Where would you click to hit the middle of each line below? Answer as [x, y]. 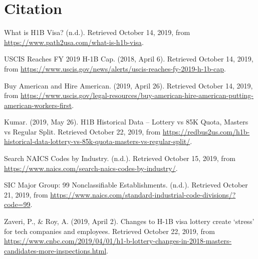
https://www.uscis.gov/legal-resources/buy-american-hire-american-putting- [137, 95]
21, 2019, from [26, 194]
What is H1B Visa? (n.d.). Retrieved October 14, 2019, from [97, 32]
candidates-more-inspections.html [55, 250]
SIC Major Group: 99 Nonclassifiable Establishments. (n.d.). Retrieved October [126, 185]
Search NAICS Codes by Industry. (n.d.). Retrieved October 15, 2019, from [120, 158]
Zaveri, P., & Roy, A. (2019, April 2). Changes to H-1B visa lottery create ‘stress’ [129, 221]
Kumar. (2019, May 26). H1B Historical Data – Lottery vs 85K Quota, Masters [126, 122]
